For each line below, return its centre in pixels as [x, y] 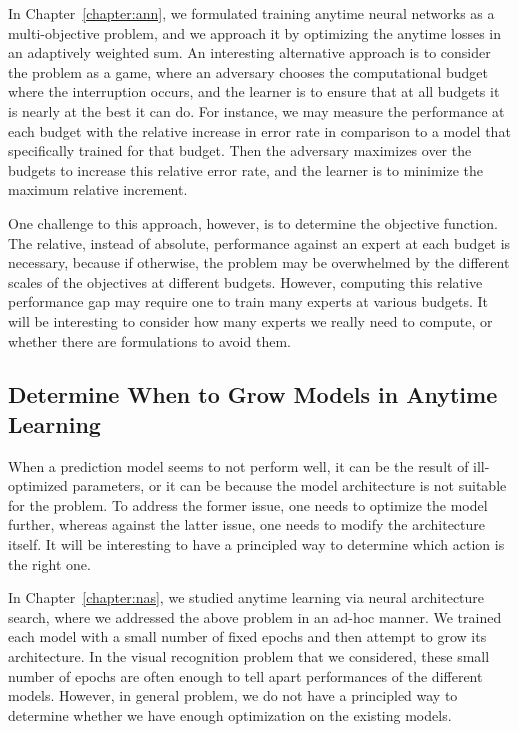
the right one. [49, 563]
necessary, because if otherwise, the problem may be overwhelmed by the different [259, 262]
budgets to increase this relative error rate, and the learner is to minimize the [246, 169]
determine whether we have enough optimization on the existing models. [230, 714]
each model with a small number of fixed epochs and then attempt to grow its [247, 636]
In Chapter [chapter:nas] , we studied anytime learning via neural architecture [246, 597]
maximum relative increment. [98, 189]
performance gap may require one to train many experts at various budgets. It [248, 301]
